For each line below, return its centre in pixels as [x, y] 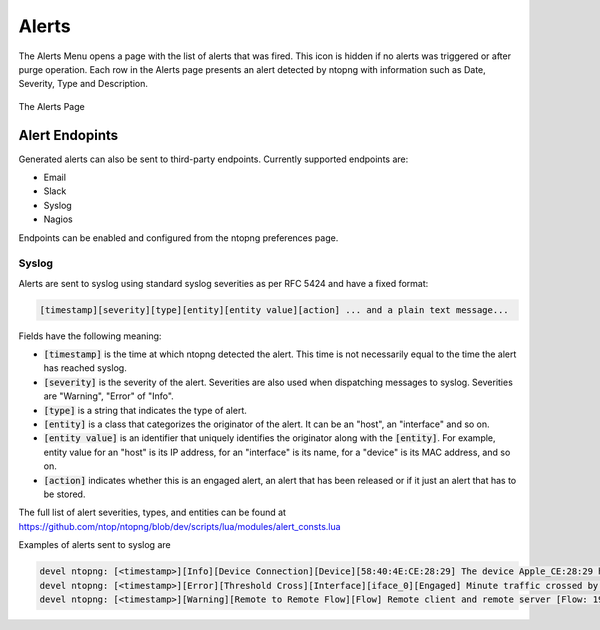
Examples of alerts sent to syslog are [94, 545]
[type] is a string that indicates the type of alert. [145, 410]
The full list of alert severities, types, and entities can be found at [152, 512]
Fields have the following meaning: [90, 336]
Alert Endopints [68, 135]
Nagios [58, 219]
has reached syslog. [85, 368]
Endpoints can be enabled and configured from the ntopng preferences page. [178, 237]
